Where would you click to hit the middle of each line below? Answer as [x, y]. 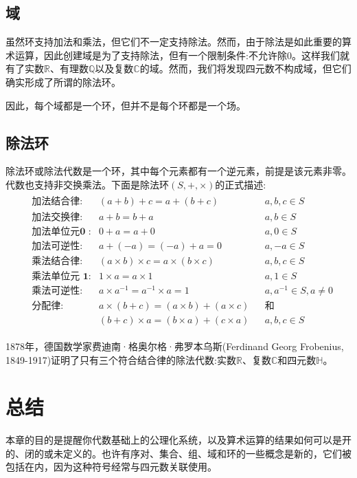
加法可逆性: [57, 246]
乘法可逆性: [57, 291]
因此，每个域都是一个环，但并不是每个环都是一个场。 [126, 105]
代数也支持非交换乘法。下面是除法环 [87, 184]
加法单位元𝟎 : [61, 231]
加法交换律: [57, 217]
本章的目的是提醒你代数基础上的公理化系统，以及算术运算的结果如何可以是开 [178, 440]
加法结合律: [57, 201]
